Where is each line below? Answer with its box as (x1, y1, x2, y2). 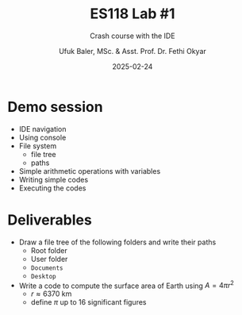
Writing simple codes (18, 175, 89, 184)
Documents (30, 263, 64, 272)
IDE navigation (18, 124, 67, 133)
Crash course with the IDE (90, 31, 175, 40)
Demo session (7, 98, 104, 116)
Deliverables (7, 211, 92, 229)
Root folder (30, 245, 68, 255)
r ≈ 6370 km (30, 289, 72, 298)
